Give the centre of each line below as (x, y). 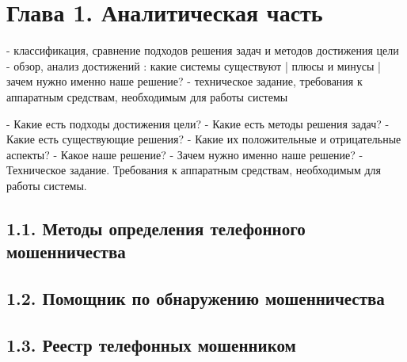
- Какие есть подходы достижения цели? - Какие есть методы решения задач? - (198, 123)
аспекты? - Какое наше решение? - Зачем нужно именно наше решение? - (185, 154)
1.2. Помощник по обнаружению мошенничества (196, 298)
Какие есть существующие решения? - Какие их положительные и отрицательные (204, 139)
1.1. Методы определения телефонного (156, 228)
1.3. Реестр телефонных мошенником (151, 344)
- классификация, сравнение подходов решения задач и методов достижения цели (203, 50)
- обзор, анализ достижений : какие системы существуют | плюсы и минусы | (194, 65)
